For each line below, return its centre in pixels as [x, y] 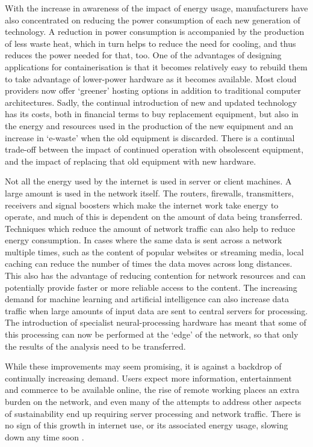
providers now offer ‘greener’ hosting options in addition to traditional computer [153, 90]
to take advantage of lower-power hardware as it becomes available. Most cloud [151, 78]
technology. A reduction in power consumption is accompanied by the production [155, 32]
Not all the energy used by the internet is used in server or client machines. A [148, 181]
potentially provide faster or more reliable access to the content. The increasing [151, 287]
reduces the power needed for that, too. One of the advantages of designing [143, 55]
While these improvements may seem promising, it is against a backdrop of [143, 366]
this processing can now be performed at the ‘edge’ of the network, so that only [152, 334]
